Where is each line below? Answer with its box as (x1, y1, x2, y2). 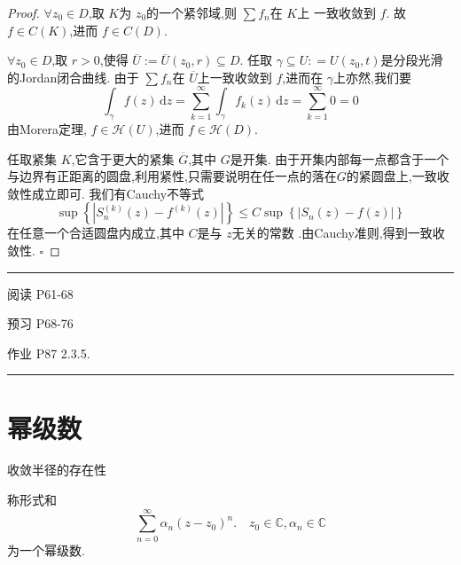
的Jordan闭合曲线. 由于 (7, 67, 139, 86)
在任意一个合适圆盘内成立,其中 (7, 224, 184, 242)
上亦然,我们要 (333, 67, 411, 86)
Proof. (7, 4, 40, 21)
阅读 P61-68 (7, 284, 74, 302)
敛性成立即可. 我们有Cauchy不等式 (7, 184, 205, 202)
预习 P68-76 (7, 314, 74, 333)
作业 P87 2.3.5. (7, 343, 90, 362)
